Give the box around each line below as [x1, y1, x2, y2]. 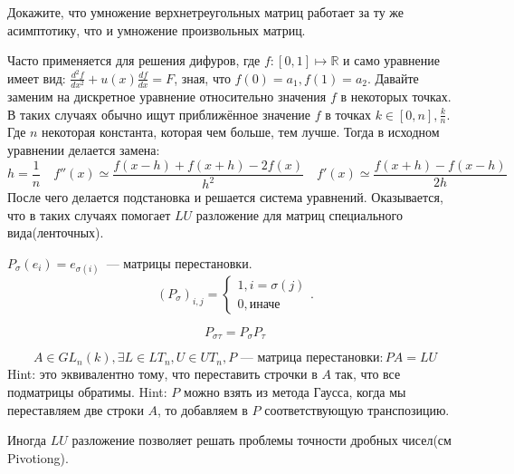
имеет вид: [7, 68, 66, 87]
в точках [325, 104, 371, 123]
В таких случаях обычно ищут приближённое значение [7, 104, 311, 123]
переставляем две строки [7, 400, 144, 419]
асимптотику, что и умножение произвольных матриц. [7, 20, 306, 39]
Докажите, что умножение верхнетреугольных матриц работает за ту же [7, 3, 405, 21]
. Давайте [366, 68, 419, 87]
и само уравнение [343, 51, 441, 70]
